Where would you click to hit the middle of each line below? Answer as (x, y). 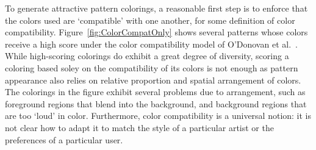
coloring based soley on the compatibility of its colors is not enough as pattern (152, 67)
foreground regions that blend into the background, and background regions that (156, 103)
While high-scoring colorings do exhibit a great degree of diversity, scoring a (147, 56)
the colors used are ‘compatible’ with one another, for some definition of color (150, 20)
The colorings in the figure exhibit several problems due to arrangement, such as (155, 92)
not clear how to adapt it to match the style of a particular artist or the (139, 127)
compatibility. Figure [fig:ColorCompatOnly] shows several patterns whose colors (156, 32)
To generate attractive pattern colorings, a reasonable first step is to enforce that (156, 8)
